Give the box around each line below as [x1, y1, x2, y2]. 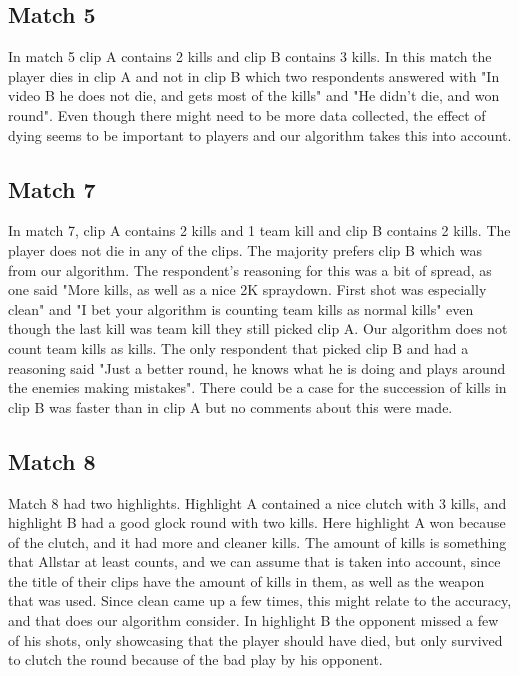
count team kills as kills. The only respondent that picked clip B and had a [8, 337, 469, 358]
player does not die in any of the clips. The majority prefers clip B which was [8, 239, 482, 260]
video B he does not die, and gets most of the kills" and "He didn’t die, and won [8, 85, 500, 106]
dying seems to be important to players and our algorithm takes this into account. [8, 124, 512, 145]
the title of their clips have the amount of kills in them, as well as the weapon [8, 570, 485, 591]
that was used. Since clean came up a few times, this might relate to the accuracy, [8, 590, 512, 611]
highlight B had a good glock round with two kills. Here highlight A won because [8, 512, 506, 533]
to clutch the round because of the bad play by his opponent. [8, 649, 383, 670]
